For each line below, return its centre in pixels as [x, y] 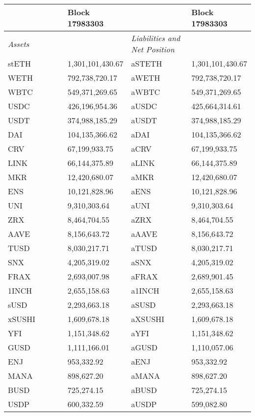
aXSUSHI [148, 319]
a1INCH [145, 290]
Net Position [153, 49]
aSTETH [147, 63]
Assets [19, 44]
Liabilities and [156, 38]
